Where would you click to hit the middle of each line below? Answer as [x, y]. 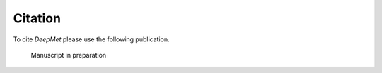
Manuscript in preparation [69, 55]
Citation [37, 18]
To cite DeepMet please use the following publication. [91, 39]
